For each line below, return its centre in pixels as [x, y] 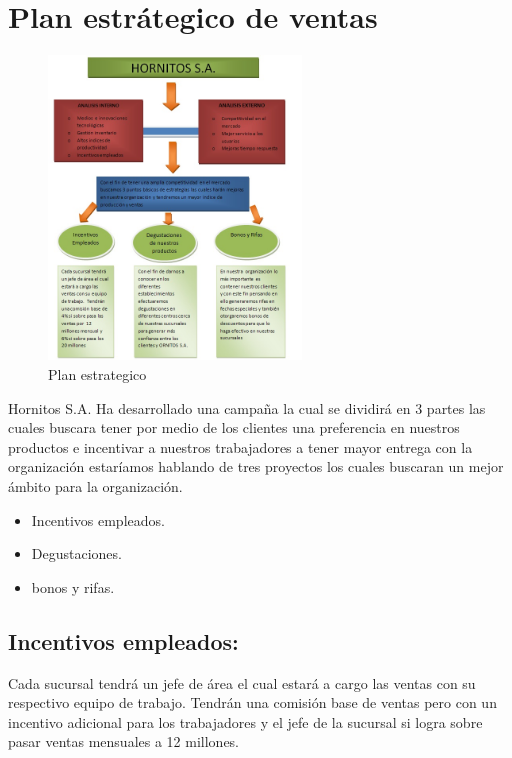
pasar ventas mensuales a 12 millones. [123, 741]
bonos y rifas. [73, 586]
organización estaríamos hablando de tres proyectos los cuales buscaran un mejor [256, 466]
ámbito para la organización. [95, 485]
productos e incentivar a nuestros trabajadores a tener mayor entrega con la [240, 446]
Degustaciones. [76, 553]
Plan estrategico [97, 373]
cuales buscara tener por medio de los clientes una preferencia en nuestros [234, 427]
